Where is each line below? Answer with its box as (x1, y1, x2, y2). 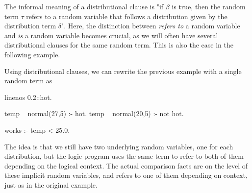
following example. (4, 49, 60, 59)
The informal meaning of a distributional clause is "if (4, 1, 164, 11)
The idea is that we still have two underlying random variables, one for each (4, 141, 233, 151)
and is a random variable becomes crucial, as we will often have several (4, 30, 218, 40)
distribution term (4, 21, 56, 31)
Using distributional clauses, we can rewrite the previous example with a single (4, 66, 242, 76)
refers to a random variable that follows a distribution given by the (26, 11, 227, 21)
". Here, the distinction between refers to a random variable (61, 21, 240, 31)
